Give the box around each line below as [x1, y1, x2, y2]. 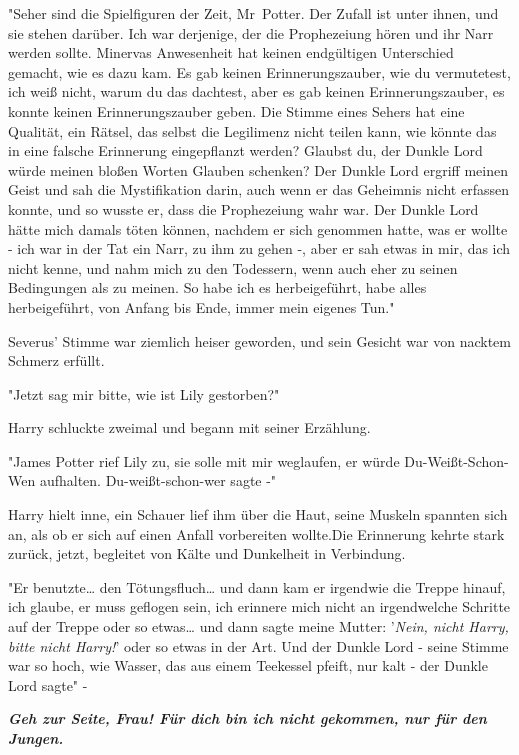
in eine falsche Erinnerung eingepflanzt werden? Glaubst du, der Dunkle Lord [8, 140, 483, 161]
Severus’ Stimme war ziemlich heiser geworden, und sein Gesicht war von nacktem [8, 330, 511, 351]
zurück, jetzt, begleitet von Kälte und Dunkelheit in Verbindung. [8, 543, 406, 564]
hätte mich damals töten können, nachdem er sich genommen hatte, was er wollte [8, 218, 508, 239]
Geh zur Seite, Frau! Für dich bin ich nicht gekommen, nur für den [8, 708, 487, 729]
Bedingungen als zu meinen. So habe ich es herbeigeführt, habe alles [8, 277, 427, 298]
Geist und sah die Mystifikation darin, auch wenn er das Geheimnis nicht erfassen [8, 179, 509, 200]
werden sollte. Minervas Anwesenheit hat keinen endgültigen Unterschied [8, 42, 454, 63]
